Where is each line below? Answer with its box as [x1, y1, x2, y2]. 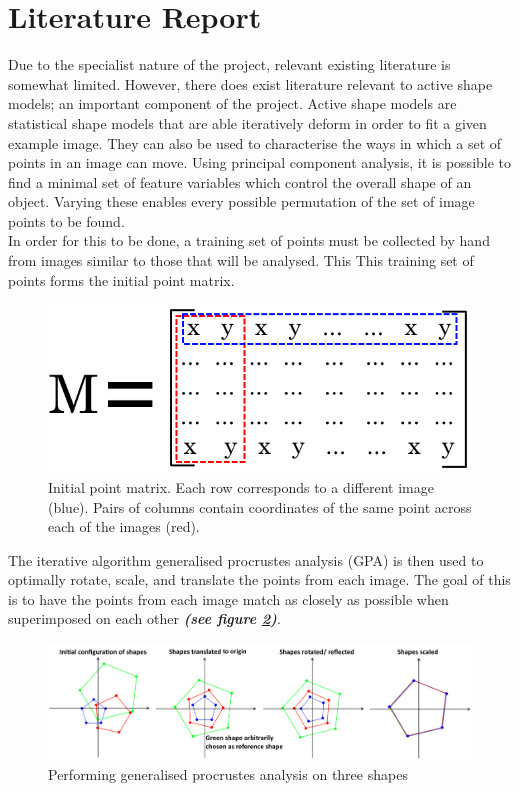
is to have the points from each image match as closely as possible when [8, 588, 449, 609]
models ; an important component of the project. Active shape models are [8, 93, 457, 114]
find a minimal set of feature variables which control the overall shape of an [8, 171, 472, 192]
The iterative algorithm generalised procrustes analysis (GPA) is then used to [8, 549, 484, 570]
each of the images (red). [48, 516, 200, 537]
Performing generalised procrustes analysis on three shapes [48, 763, 408, 784]
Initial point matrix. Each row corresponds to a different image [48, 476, 434, 497]
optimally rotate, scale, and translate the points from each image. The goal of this [8, 569, 511, 590]
